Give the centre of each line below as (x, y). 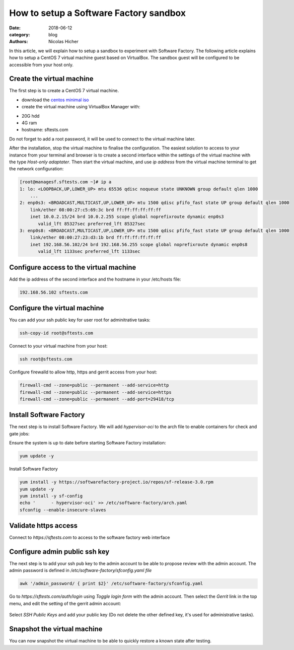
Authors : (19, 42)
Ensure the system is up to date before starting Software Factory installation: (88, 443)
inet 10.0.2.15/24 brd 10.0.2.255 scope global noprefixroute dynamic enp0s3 (127, 217)
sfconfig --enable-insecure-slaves (63, 510)
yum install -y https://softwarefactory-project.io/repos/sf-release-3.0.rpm (116, 482)
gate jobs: (19, 433)
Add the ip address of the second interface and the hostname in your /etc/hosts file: (95, 279)
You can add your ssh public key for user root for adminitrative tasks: (80, 320)
